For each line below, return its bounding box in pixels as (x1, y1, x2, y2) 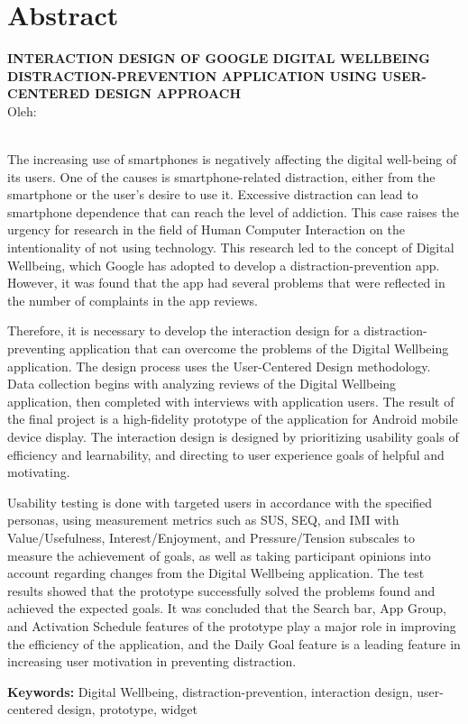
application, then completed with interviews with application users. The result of (7, 391, 454, 410)
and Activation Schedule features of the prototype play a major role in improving (7, 616, 456, 635)
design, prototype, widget (57, 700, 197, 719)
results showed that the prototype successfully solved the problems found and (7, 581, 436, 600)
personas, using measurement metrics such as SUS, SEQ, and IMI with (7, 510, 399, 529)
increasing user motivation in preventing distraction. (7, 652, 297, 671)
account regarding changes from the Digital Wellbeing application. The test (7, 564, 425, 582)
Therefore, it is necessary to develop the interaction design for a (7, 321, 360, 340)
